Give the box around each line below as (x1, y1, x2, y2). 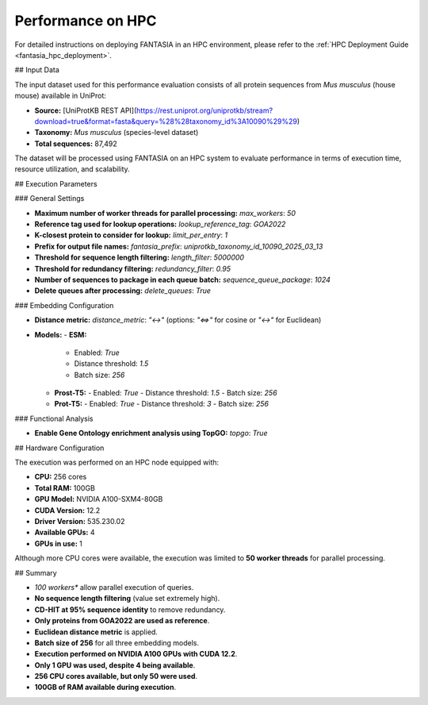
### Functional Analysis (14, 414, 94, 423)
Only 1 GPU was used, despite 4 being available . (34, 660, 196, 670)
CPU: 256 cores (34, 472, 87, 482)
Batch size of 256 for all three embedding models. (34, 638, 200, 647)
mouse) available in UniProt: (14, 91, 107, 101)
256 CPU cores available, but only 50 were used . (34, 672, 198, 681)
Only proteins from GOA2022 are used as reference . (34, 616, 210, 626)
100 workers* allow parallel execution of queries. (34, 582, 194, 591)
